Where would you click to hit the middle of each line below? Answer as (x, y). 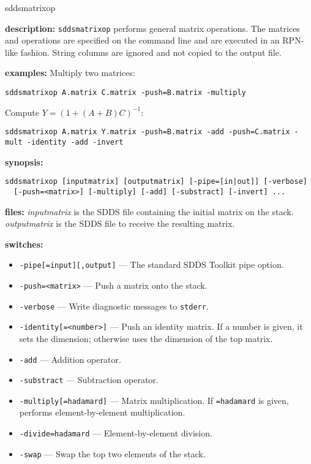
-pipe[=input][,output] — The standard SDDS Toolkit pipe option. (152, 264)
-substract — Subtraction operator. (89, 380)
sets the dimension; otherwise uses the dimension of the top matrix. (146, 338)
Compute (22, 112)
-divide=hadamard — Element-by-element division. (116, 433)
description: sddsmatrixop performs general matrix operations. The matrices (152, 28)
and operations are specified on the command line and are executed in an (142, 40)
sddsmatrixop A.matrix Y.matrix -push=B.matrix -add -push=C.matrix (148, 132)
